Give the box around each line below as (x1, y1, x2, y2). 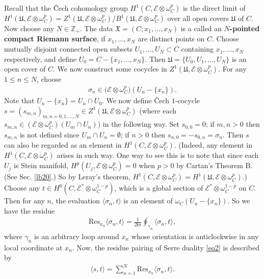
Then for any (4, 195, 45, 206)
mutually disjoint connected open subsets (4, 43, 133, 54)
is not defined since (19, 129, 80, 139)
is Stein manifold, (14, 160, 69, 171)
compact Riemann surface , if (4, 33, 105, 44)
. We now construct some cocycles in (53, 63, 167, 74)
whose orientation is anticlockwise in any (131, 230, 259, 241)
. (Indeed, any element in (174, 139, 253, 150)
